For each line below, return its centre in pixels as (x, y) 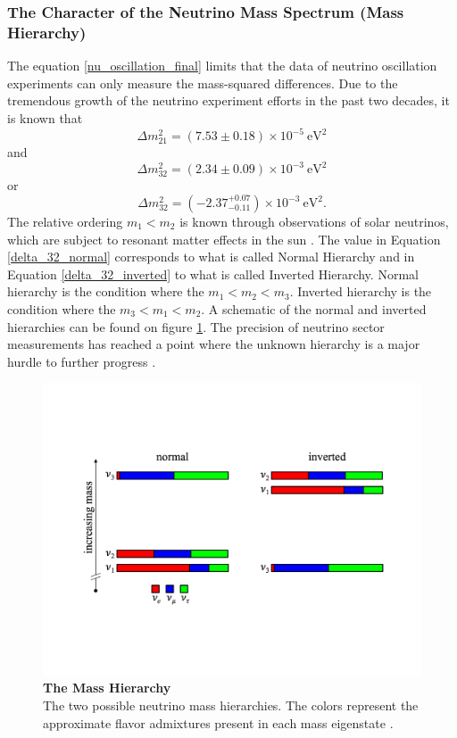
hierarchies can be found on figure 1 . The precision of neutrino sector (196, 326)
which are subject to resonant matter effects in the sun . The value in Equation (224, 239)
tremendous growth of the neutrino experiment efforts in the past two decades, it (228, 100)
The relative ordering (65, 222)
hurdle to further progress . (82, 361)
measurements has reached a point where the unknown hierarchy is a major (214, 344)
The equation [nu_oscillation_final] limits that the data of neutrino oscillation (222, 66)
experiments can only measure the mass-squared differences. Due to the (203, 83)
